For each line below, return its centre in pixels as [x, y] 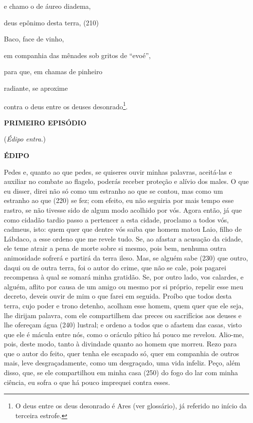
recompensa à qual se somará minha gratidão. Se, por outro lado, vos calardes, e [124, 277]
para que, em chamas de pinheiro [53, 71]
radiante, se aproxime [36, 88]
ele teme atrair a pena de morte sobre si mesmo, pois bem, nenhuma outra [115, 248]
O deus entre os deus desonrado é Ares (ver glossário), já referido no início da [131, 406]
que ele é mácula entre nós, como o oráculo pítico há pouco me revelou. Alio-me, [124, 334]
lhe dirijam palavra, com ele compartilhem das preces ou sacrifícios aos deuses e [123, 315]
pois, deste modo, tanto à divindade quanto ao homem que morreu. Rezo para [120, 344]
